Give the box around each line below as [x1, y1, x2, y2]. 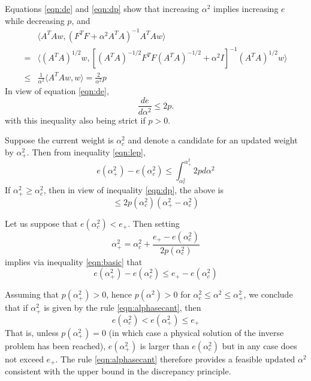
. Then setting [128, 217, 180, 229]
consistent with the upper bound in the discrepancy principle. [5, 365, 231, 377]
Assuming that [5, 288, 59, 301]
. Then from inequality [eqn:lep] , [26, 145, 146, 158]
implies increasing [213, 2, 279, 14]
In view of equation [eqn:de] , [5, 84, 109, 97]
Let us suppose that [5, 217, 78, 229]
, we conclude [243, 288, 293, 301]
